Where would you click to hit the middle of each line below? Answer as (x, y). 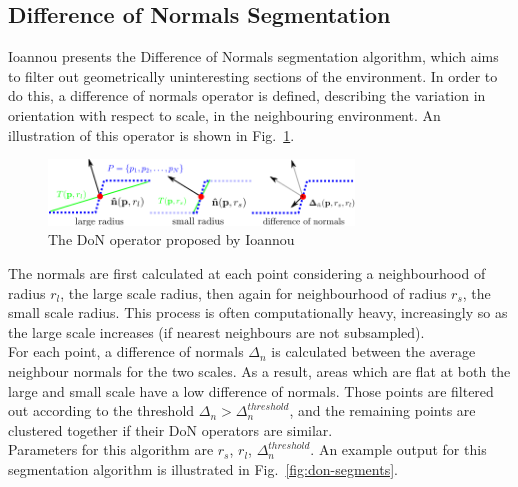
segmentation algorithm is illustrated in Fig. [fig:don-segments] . (203, 468)
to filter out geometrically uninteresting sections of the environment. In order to (253, 75)
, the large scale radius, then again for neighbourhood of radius (253, 292)
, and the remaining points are (382, 410)
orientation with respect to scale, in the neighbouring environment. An (224, 114)
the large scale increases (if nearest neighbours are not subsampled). (216, 331)
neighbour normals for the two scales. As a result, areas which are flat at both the (259, 370)
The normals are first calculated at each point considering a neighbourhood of (247, 273)
